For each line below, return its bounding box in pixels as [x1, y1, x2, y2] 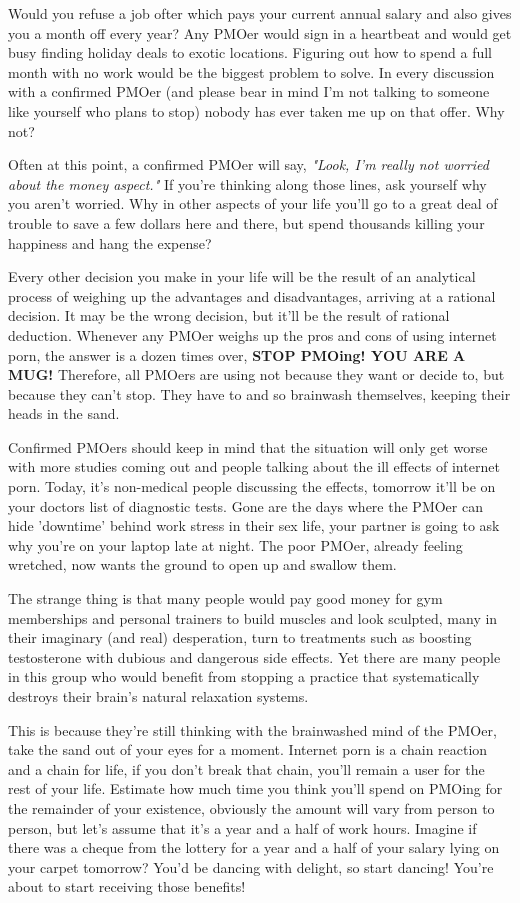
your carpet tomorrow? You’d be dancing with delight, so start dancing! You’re [8, 856, 494, 877]
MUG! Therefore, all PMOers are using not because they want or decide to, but [8, 364, 505, 385]
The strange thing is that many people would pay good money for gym [8, 588, 443, 609]
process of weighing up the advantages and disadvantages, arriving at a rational [8, 285, 496, 306]
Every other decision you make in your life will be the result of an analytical [8, 266, 476, 287]
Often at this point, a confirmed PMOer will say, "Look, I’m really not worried [8, 154, 489, 175]
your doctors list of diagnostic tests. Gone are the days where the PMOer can [8, 495, 483, 516]
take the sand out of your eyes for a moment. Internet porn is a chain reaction [8, 739, 488, 760]
